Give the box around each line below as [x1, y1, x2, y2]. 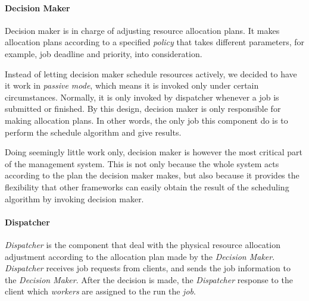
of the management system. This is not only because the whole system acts [5, 157, 279, 170]
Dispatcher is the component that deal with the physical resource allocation [5, 238, 280, 250]
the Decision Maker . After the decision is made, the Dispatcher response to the [5, 273, 293, 286]
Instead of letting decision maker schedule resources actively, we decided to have [5, 67, 297, 80]
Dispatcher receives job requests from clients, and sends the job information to [5, 262, 291, 274]
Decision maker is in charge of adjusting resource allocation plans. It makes [5, 24, 280, 36]
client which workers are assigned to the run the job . [5, 285, 196, 297]
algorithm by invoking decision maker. [5, 192, 144, 205]
